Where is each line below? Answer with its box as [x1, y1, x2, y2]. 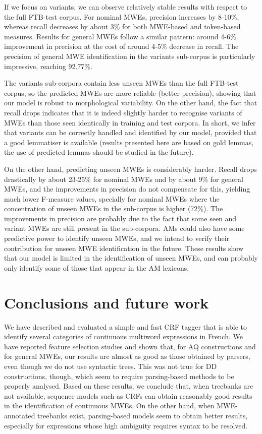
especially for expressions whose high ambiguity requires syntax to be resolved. [4, 420, 248, 430]
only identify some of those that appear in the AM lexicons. [4, 262, 189, 273]
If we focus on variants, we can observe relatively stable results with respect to [4, 2, 247, 12]
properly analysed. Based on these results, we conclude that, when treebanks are [4, 381, 253, 391]
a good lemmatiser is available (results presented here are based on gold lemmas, [4, 137, 254, 147]
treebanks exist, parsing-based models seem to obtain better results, [37, 410, 248, 420]
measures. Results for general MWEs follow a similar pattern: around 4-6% [4, 31, 236, 41]
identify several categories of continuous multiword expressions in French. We [4, 331, 243, 342]
